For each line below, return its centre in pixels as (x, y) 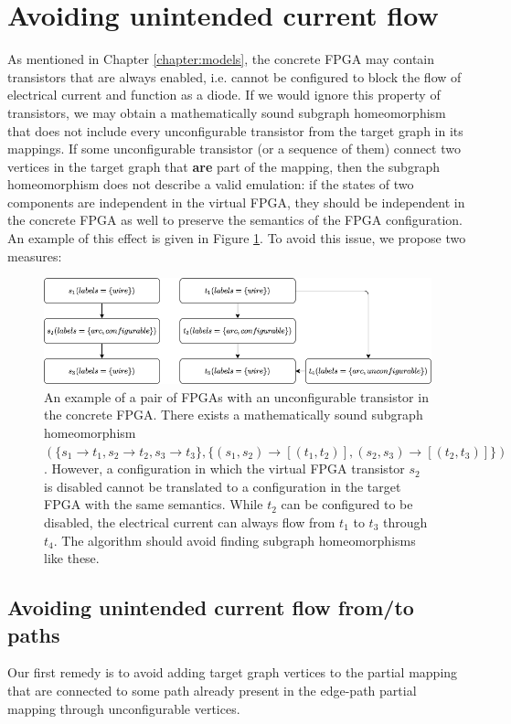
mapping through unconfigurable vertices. (124, 708)
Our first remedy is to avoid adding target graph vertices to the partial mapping (233, 672)
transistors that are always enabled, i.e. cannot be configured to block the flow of (234, 76)
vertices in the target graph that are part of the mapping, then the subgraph (224, 166)
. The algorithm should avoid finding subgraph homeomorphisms (234, 540)
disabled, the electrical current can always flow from (190, 522)
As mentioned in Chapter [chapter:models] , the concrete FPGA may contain (221, 59)
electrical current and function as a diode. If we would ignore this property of (224, 95)
